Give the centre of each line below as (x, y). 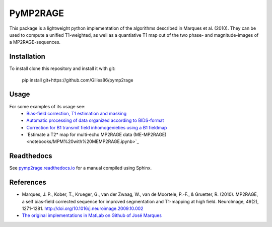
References (28, 182)
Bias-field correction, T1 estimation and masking (77, 113)
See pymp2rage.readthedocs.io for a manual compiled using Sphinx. (81, 168)
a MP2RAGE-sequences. (35, 42)
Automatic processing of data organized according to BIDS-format (95, 120)
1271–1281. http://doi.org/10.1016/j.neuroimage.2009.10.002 (83, 208)
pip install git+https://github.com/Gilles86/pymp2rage (78, 80)
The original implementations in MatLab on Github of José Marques (92, 215)
